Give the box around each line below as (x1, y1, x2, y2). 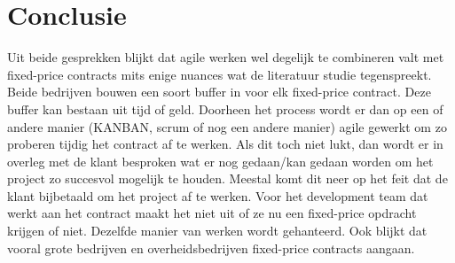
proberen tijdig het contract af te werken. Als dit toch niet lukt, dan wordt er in (7, 135, 443, 153)
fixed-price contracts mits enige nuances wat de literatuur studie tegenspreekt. (7, 65, 432, 83)
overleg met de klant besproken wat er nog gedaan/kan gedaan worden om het (7, 151, 434, 170)
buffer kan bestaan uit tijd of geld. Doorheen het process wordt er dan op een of (7, 99, 443, 118)
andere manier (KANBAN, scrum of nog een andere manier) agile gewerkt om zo (7, 117, 447, 135)
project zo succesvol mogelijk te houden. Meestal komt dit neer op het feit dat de (7, 169, 448, 188)
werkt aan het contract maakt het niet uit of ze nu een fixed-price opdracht (7, 204, 417, 222)
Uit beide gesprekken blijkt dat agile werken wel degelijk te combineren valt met (7, 48, 444, 66)
